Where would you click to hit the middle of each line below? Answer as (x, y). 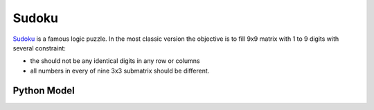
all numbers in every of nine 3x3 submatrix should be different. (120, 71)
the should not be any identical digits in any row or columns (115, 61)
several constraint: (39, 48)
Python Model (44, 90)
